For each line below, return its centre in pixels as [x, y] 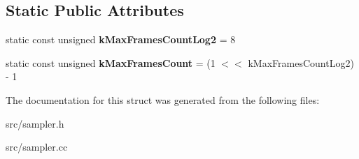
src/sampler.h [35, 123]
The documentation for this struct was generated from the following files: [163, 99]
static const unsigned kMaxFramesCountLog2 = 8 [121, 39]
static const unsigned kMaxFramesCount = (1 [111, 62]
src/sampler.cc [37, 147]
